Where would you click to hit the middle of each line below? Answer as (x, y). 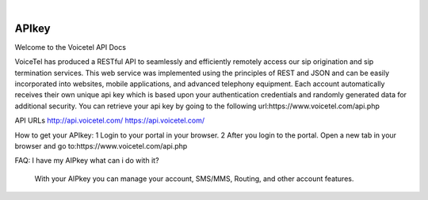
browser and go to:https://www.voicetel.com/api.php (101, 146)
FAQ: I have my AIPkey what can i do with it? (87, 160)
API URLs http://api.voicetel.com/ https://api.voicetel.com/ (110, 121)
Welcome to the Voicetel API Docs (71, 47)
